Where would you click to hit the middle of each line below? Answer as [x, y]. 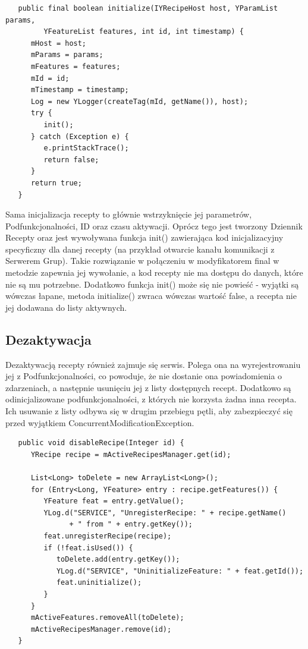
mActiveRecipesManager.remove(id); [101, 629]
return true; [56, 183]
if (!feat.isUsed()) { [88, 548]
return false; [71, 160]
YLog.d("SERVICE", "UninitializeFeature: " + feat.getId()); [180, 571]
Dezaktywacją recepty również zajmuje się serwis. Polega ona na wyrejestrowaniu [153, 364]
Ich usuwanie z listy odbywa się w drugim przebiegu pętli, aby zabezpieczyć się [149, 411]
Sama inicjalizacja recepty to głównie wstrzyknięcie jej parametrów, [129, 214]
